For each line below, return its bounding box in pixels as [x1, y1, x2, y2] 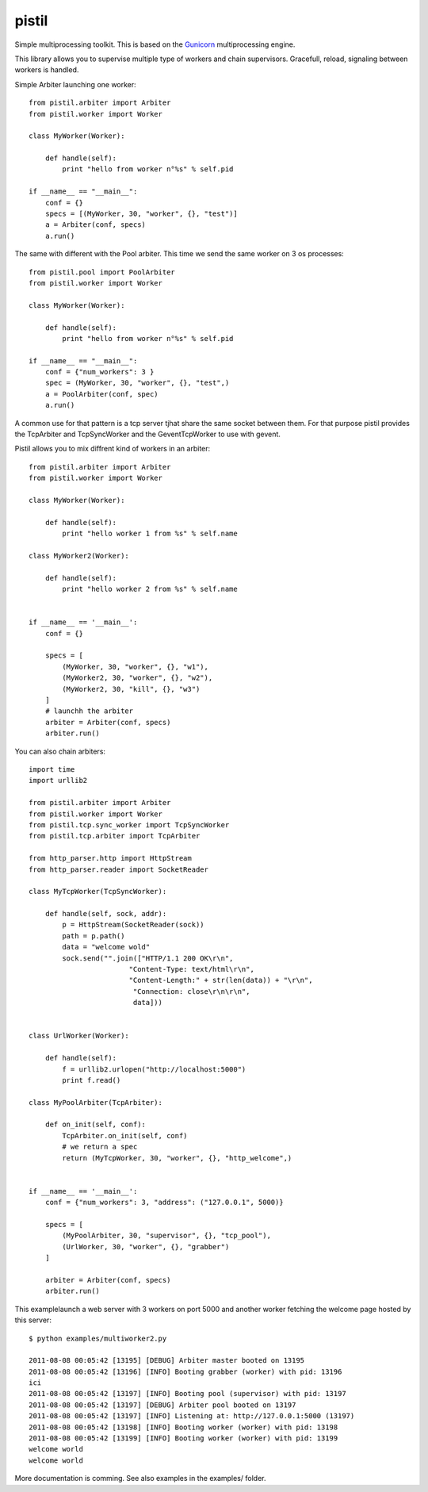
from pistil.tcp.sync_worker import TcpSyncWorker [29, 820, 230, 829]
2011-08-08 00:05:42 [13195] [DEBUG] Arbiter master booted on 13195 [29, 1356, 305, 1365]
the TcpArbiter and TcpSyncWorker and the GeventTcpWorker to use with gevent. [14, 429, 281, 439]
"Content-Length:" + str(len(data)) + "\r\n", [128, 976, 313, 985]
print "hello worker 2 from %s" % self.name [62, 585, 238, 594]
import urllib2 [29, 776, 88, 785]
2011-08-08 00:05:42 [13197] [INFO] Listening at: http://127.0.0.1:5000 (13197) [29, 1412, 355, 1421]
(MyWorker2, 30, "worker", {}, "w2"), [62, 673, 213, 682]
